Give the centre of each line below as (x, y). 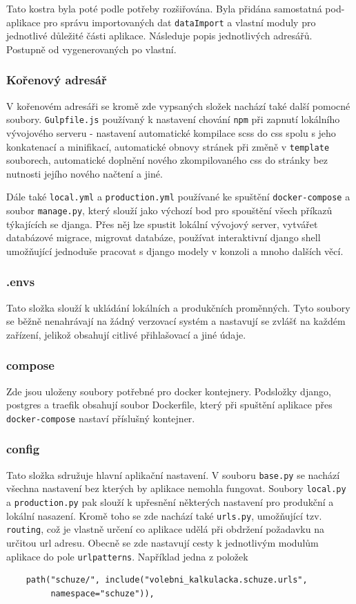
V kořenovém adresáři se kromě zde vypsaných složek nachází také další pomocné (178, 105)
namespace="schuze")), (102, 593)
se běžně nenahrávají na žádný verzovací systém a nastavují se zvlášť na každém (176, 321)
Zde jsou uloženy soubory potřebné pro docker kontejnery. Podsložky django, (169, 391)
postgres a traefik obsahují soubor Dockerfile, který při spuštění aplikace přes (169, 405)
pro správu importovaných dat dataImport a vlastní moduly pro (180, 22)
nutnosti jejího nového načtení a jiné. (85, 173)
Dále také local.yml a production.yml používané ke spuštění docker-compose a (178, 197)
